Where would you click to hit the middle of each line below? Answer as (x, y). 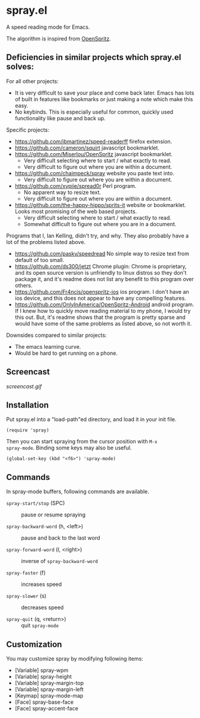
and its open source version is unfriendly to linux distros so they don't (101, 272)
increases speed (41, 585)
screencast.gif (24, 386)
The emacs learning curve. (48, 346)
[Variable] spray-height (43, 676)
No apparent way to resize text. (62, 192)
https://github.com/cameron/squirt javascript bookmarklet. (87, 148)
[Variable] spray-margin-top (49, 683)
